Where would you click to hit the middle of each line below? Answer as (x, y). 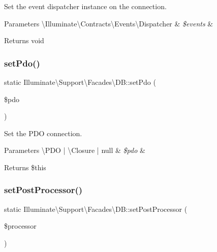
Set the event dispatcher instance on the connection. (85, 6)
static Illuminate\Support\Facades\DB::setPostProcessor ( (96, 209)
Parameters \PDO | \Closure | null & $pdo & (75, 150)
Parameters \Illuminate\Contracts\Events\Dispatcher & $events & (109, 23)
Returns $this (25, 167)
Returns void (24, 40)
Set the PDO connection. (43, 133)
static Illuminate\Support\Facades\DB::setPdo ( (80, 82)
